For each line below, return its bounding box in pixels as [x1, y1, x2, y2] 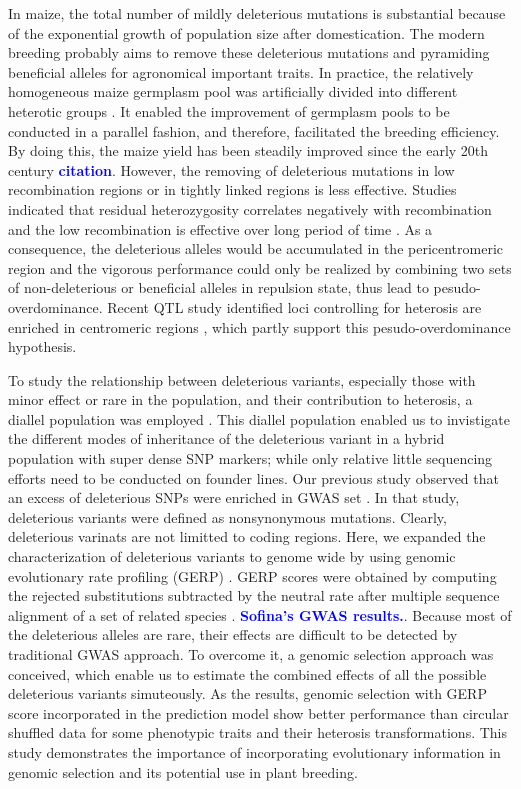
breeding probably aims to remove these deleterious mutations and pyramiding [8, 42, 490, 63]
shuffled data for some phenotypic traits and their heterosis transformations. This [8, 722, 508, 743]
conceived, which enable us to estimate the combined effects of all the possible [8, 663, 487, 684]
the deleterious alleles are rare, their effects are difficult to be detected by [8, 624, 458, 645]
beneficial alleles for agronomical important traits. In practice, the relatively [8, 61, 474, 82]
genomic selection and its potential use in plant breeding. [8, 761, 358, 782]
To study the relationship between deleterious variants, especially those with [8, 369, 476, 390]
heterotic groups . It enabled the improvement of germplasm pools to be [8, 100, 450, 121]
